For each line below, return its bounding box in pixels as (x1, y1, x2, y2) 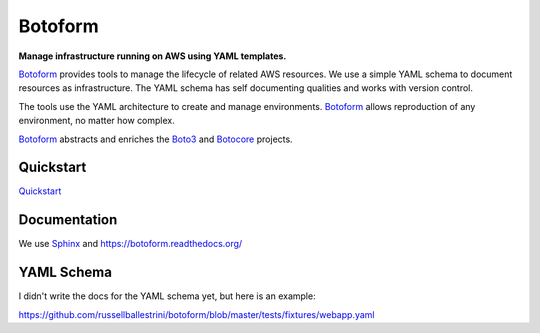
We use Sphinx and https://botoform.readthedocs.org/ (18, 238, 243, 250)
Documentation (18, 211, 118, 229)
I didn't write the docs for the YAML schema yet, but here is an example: (18, 290, 316, 302)
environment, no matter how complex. (18, 115, 175, 127)
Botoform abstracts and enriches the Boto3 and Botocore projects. (18, 133, 294, 145)
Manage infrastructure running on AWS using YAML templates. (18, 50, 287, 62)
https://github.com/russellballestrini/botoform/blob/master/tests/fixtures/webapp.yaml (18, 308, 375, 320)
